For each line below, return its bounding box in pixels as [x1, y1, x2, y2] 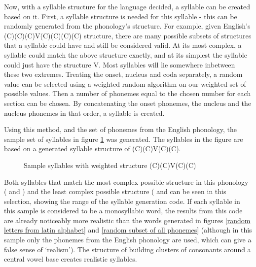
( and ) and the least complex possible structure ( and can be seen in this [4, 186, 226, 197]
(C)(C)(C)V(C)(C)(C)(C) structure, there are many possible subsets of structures [4, 30, 252, 40]
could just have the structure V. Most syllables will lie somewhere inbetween [4, 59, 235, 69]
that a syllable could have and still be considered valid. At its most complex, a [4, 40, 242, 50]
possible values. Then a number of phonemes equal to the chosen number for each [4, 88, 251, 99]
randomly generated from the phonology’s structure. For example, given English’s [4, 21, 251, 31]
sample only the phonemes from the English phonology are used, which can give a [4, 234, 252, 245]
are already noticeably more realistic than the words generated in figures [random [4, 215, 251, 225]
